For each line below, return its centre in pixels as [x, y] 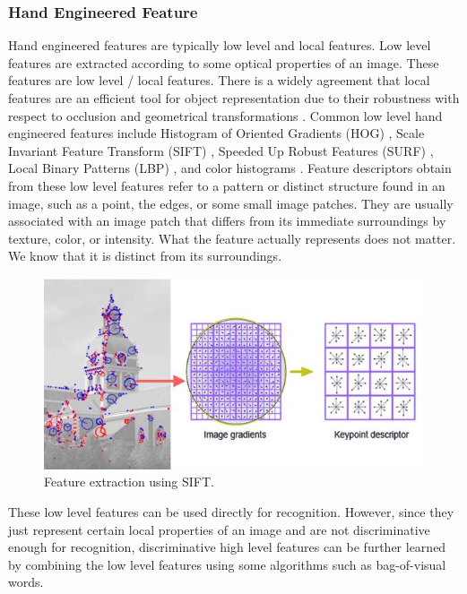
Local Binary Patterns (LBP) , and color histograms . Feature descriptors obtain [230, 168]
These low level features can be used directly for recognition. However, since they [231, 511]
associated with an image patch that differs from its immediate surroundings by [227, 221]
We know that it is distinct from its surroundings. [145, 256]
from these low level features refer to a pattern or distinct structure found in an [227, 185]
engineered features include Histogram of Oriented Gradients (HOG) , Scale [216, 133]
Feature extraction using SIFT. [129, 482]
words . [26, 582]
